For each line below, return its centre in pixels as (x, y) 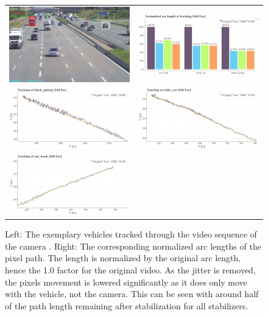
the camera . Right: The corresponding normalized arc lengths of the (133, 246)
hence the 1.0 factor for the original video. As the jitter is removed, (130, 270)
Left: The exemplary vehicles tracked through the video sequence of (131, 234)
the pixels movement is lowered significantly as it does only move (126, 282)
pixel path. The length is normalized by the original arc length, (123, 258)
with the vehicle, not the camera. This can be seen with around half (132, 294)
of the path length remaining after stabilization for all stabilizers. (127, 305)
